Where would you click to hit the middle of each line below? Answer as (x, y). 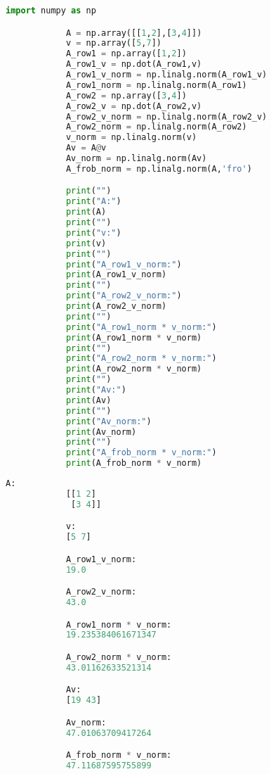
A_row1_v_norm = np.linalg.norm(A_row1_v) (166, 75)
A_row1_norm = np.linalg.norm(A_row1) (156, 85)
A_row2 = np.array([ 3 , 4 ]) (126, 95)
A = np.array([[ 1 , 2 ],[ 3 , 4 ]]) (134, 33)
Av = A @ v (86, 148)
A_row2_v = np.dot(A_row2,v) (134, 106)
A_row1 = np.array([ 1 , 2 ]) (126, 54)
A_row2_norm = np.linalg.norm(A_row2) (156, 127)
